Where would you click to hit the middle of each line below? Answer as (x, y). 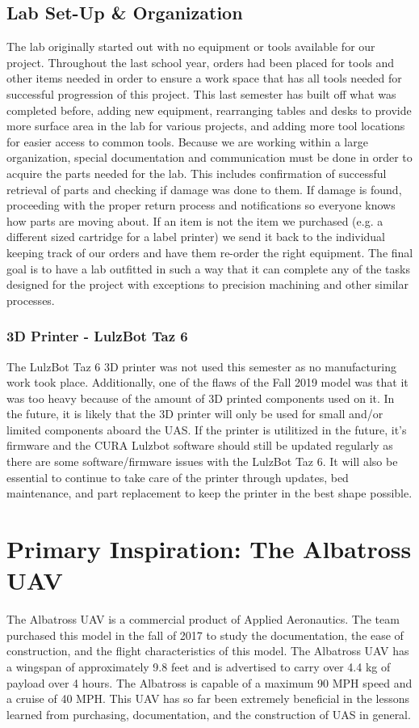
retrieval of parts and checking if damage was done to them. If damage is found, (204, 189)
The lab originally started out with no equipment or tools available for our (191, 47)
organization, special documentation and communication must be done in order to (209, 157)
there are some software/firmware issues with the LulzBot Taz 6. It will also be (202, 461)
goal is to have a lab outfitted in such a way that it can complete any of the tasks (208, 268)
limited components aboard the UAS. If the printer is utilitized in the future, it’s (207, 429)
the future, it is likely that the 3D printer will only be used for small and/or (195, 414)
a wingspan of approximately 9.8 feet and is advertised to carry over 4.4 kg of (199, 666)
